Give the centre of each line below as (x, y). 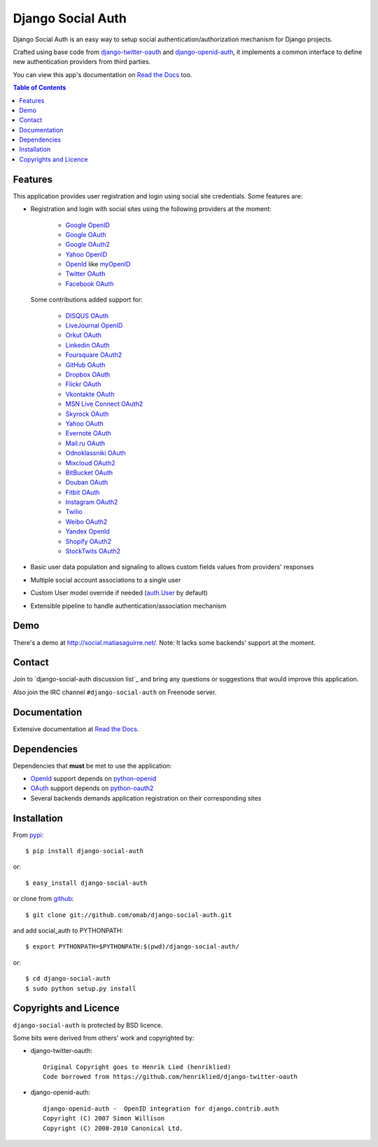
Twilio (74, 512)
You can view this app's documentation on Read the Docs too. (103, 74)
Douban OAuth (87, 482)
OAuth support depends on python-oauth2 (92, 788)
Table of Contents (40, 88)
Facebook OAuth (90, 283)
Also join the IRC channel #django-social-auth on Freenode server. (115, 692)
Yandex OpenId (87, 531)
